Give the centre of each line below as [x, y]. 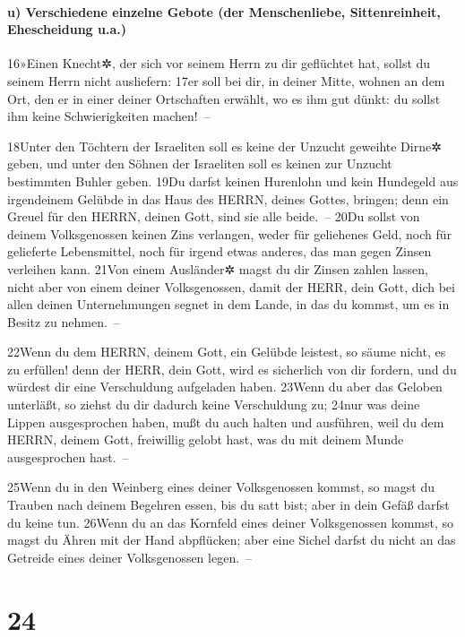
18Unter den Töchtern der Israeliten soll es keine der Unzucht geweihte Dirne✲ [224, 146]
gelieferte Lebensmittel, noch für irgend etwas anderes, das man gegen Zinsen [220, 251]
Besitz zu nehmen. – [64, 321]
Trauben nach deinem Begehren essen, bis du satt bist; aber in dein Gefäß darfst [228, 505]
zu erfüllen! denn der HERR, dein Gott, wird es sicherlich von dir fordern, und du [232, 369]
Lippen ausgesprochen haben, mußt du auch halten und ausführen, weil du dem [226, 422]
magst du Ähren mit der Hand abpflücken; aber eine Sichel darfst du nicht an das [232, 540]
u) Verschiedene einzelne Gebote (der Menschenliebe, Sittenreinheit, [224, 11]
